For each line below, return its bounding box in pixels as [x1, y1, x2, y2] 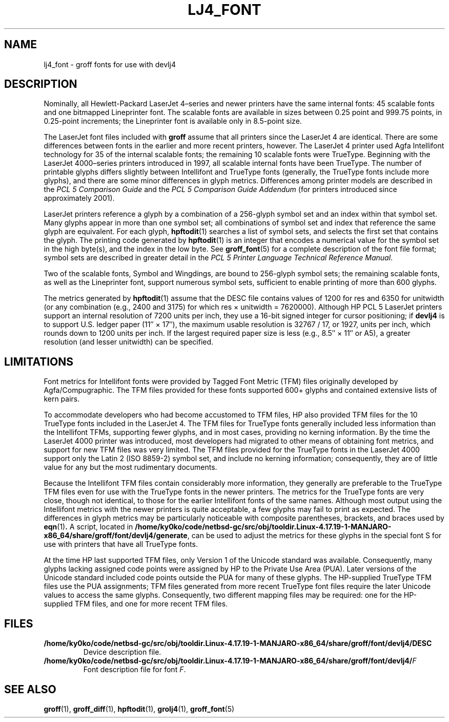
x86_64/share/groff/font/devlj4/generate [44, 531, 188, 540]
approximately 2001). [44, 194, 115, 203]
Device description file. [83, 648, 161, 657]
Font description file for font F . [83, 665, 186, 674]
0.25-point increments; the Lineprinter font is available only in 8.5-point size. [44, 117, 302, 126]
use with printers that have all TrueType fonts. [44, 540, 198, 549]
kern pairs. [44, 394, 80, 404]
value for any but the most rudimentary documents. [44, 463, 217, 472]
